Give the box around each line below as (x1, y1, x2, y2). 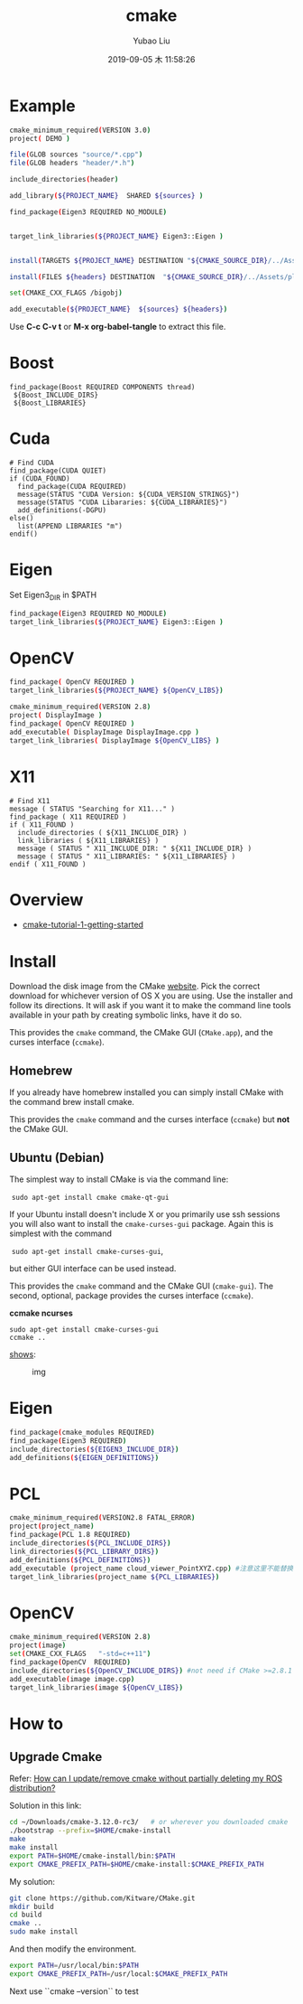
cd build (9, 1910, 42, 1920)
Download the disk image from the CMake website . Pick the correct (9, 981, 261, 992)
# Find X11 (9, 796, 50, 805)
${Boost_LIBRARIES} (13, 398, 87, 407)
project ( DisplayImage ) (9, 711, 103, 720)
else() (9, 514, 34, 523)
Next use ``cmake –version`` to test (9, 1985, 140, 1997)
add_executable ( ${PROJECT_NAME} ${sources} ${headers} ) (9, 304, 228, 314)
